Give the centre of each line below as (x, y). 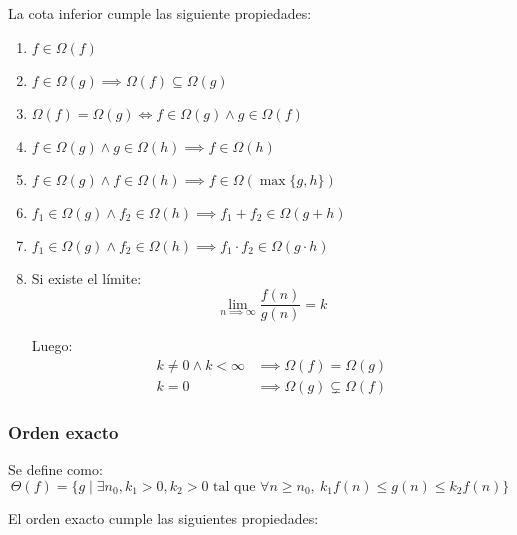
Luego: (52, 345)
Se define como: (55, 469)
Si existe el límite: (86, 277)
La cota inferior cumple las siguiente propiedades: (160, 13)
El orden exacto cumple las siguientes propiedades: (163, 517)
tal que (234, 486)
